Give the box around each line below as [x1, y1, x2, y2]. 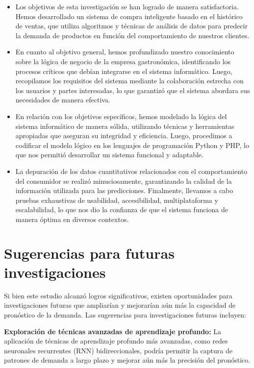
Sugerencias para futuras [4, 243, 175, 263]
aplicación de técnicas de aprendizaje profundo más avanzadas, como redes [4, 336, 228, 346]
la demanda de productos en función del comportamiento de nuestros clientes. [15, 30, 250, 40]
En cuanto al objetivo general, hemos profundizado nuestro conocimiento [15, 47, 234, 57]
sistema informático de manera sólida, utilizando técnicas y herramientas [15, 121, 234, 131]
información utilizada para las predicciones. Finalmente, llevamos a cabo [15, 185, 233, 196]
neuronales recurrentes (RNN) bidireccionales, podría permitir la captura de [4, 345, 232, 355]
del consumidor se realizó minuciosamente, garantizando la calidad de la [15, 175, 232, 186]
